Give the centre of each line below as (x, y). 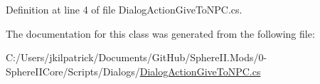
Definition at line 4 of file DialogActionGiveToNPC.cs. (124, 9)
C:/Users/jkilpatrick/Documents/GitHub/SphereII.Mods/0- (137, 57)
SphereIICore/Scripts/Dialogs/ (73, 71)
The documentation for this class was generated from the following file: (160, 33)
